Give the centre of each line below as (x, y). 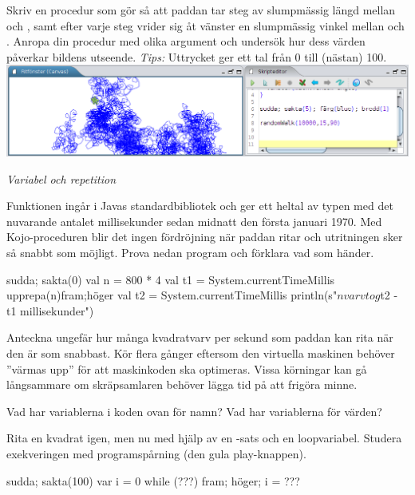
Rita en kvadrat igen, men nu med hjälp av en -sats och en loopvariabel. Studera (204, 438)
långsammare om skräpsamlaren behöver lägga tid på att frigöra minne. (182, 384)
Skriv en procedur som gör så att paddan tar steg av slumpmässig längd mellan (201, 10)
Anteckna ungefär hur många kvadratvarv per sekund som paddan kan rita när (200, 337)
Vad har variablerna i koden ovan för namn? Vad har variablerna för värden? (194, 411)
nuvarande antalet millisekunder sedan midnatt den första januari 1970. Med (194, 221)
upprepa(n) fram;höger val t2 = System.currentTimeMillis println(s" (172, 295)
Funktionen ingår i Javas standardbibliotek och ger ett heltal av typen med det (200, 206)
